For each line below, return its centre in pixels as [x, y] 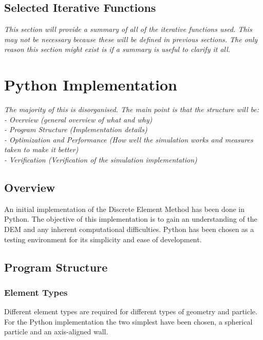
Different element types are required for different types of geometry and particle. [131, 311]
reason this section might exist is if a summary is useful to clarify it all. [117, 49]
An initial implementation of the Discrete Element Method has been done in [125, 209]
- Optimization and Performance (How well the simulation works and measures [129, 139]
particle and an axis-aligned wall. [56, 332]
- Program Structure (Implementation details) [76, 129]
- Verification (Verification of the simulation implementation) [101, 160]
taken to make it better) [41, 149]
